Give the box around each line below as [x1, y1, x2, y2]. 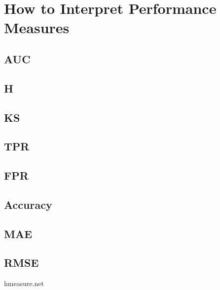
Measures [4, 17, 70, 38]
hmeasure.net [4, 278, 44, 289]
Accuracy [4, 196, 52, 212]
